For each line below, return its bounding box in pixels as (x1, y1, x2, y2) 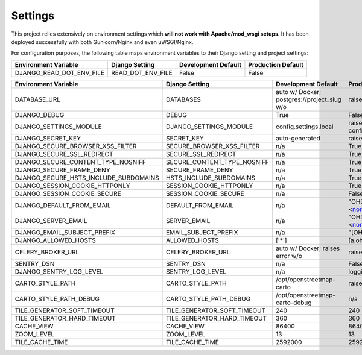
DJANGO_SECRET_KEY (14, 134, 81, 142)
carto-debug (275, 298, 312, 307)
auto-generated (275, 134, 321, 142)
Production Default (248, 60, 304, 69)
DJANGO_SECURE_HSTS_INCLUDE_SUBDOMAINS (14, 174, 159, 182)
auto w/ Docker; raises (275, 244, 340, 253)
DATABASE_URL (14, 95, 60, 104)
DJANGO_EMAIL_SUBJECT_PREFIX (14, 228, 116, 236)
